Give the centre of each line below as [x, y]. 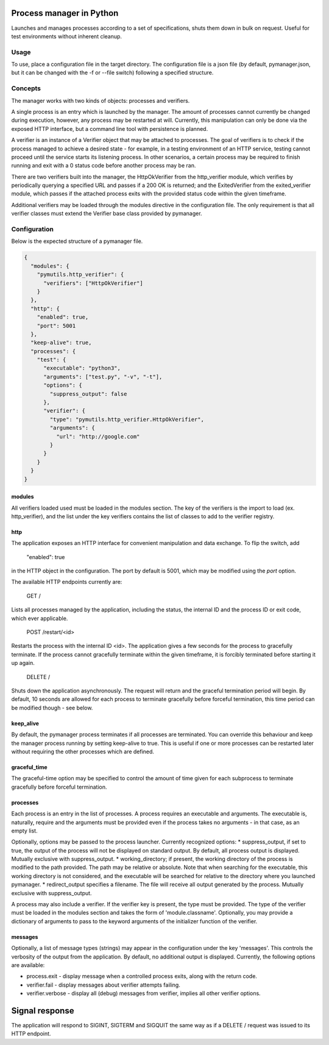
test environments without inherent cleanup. [66, 36]
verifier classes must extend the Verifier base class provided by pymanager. [107, 214]
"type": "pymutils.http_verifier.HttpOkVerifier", [127, 419]
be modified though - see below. [52, 708]
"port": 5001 [56, 325]
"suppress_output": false [88, 394]
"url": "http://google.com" [98, 436]
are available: [28, 965]
